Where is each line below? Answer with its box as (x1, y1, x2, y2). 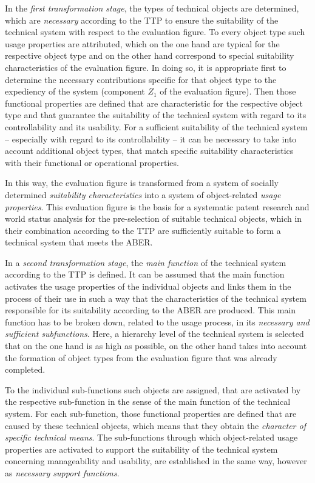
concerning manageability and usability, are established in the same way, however (5, 455, 307, 467)
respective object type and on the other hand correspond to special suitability (5, 49, 294, 62)
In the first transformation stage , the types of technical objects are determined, (5, 2, 299, 14)
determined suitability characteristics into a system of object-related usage (5, 188, 281, 201)
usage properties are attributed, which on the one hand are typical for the (5, 37, 280, 50)
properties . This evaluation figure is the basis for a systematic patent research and (5, 200, 310, 213)
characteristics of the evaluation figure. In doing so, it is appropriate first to (5, 61, 286, 73)
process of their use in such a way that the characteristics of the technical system (5, 291, 307, 304)
